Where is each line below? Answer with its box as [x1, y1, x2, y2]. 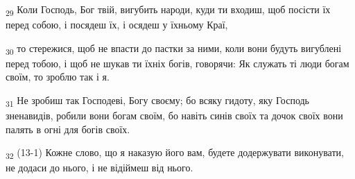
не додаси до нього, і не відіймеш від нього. [6, 160, 193, 175]
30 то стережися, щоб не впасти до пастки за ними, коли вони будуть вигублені [6, 40, 342, 57]
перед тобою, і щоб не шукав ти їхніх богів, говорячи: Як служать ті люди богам [6, 56, 349, 70]
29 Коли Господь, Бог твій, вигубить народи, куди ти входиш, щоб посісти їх [6, 2, 331, 18]
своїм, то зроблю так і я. [6, 69, 110, 84]
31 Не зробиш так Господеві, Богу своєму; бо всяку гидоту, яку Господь [6, 93, 309, 109]
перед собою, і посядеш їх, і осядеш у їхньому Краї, [6, 17, 228, 32]
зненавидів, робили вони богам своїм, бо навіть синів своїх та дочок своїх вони [6, 108, 343, 123]
